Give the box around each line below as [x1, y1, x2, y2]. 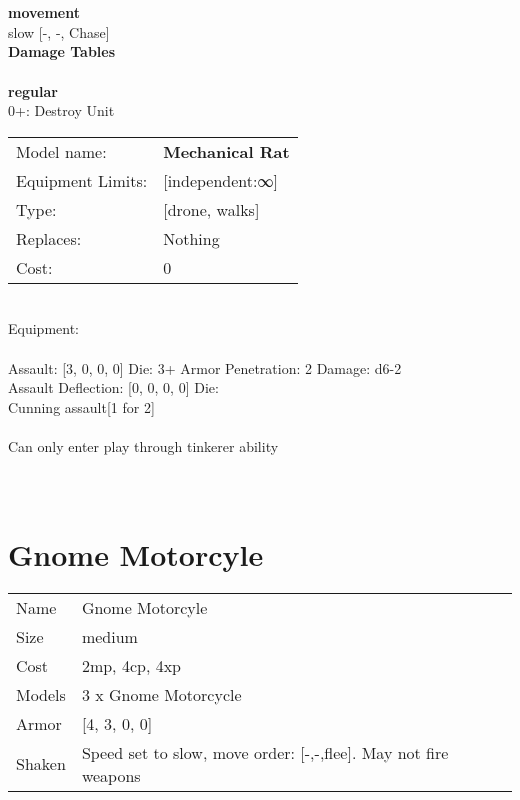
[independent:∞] [163, 168, 278, 192]
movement [8, 2, 80, 23]
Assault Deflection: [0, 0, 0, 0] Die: [8, 377, 219, 398]
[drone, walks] [163, 197, 260, 221]
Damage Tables [8, 41, 116, 62]
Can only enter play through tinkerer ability [8, 435, 279, 456]
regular [8, 80, 58, 101]
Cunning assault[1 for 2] [8, 396, 155, 417]
